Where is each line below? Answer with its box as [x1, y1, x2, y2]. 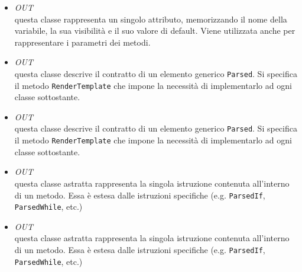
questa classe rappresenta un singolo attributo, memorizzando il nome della [14, 12, 287, 25]
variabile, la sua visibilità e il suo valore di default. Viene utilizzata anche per [14, 24, 295, 37]
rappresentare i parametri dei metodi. [14, 36, 151, 48]
